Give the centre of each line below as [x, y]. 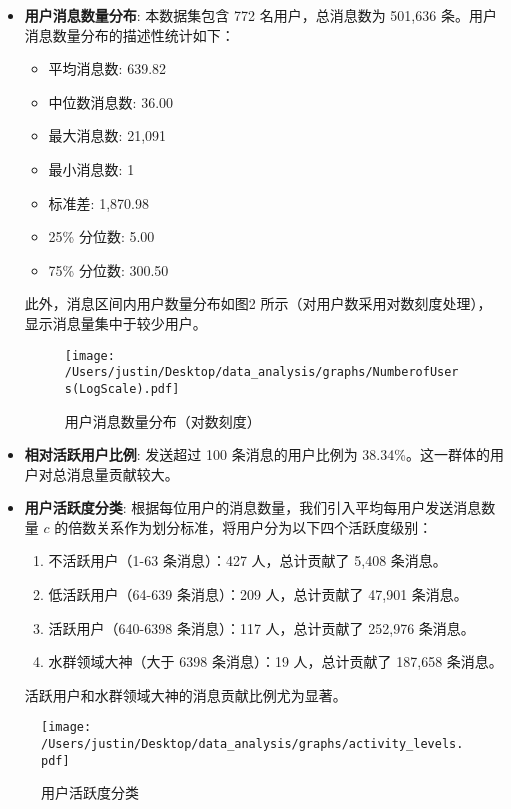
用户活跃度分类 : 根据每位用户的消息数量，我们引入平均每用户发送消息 [253, 507]
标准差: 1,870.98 [98, 202]
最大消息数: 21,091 [107, 135]
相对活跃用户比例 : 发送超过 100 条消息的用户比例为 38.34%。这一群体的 [257, 454]
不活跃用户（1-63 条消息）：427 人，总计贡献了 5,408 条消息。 [247, 560]
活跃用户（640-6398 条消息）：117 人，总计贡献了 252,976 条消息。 [261, 627]
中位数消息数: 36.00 [111, 101]
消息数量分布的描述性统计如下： [129, 34]
